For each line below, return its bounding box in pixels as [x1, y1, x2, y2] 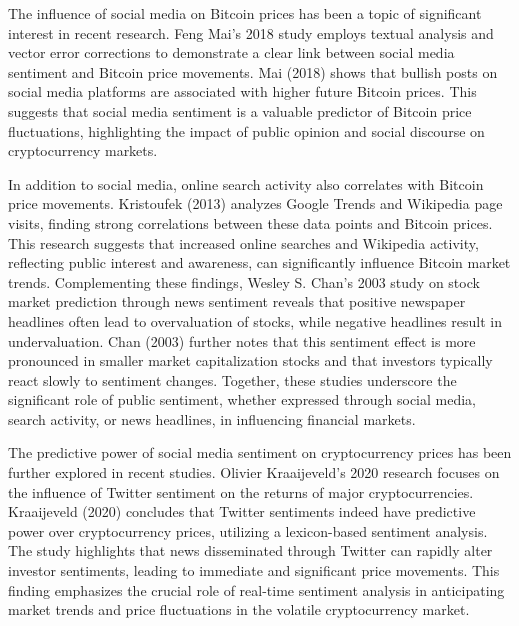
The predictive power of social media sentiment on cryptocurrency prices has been [8, 442, 512, 463]
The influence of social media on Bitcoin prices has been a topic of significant [8, 3, 482, 23]
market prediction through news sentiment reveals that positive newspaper [8, 291, 466, 312]
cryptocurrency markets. [8, 140, 158, 161]
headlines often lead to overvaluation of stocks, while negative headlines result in [8, 310, 502, 331]
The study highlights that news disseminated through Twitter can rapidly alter [8, 540, 493, 561]
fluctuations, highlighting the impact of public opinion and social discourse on [8, 120, 485, 141]
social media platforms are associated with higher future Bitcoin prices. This [8, 81, 477, 102]
